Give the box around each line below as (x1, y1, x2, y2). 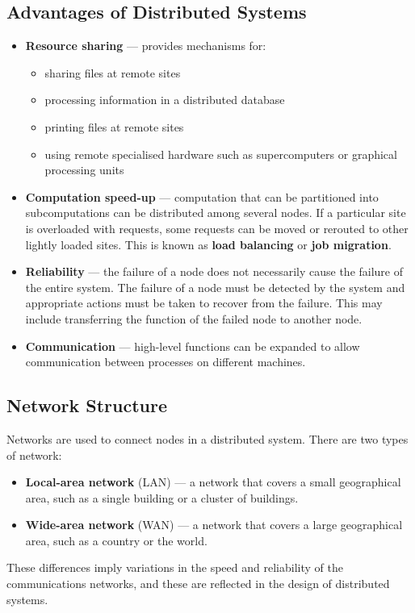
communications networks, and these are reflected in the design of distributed (6, 575, 390, 592)
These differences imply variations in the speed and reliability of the (6, 559, 343, 576)
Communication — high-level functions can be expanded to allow (25, 337, 360, 354)
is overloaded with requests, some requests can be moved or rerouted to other (25, 219, 409, 236)
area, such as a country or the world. (25, 532, 207, 548)
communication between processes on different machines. (25, 353, 306, 370)
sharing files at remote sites (44, 64, 181, 81)
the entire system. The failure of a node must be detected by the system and (25, 278, 405, 295)
